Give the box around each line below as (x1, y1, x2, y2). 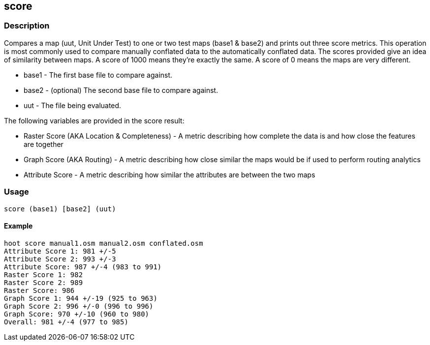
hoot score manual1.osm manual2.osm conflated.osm (4, 239, 203, 247)
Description (4, 21, 50, 31)
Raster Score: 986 (4, 286, 75, 294)
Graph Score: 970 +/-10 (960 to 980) (4, 310, 150, 318)
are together (24, 140, 63, 148)
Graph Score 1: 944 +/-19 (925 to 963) (4, 294, 157, 302)
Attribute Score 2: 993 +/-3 (4, 255, 116, 263)
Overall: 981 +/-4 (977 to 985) (4, 317, 128, 326)
